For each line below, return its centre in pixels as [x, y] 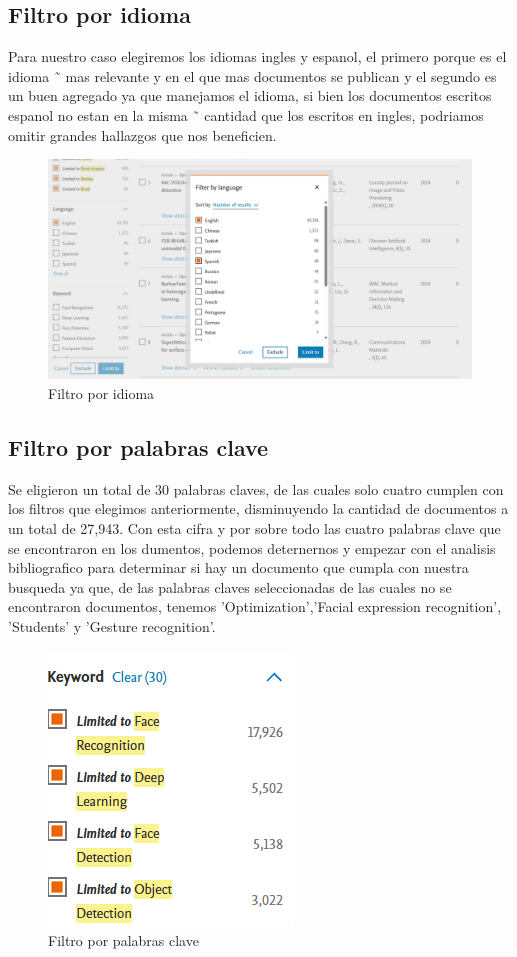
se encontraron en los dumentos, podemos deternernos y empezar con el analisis [252, 547]
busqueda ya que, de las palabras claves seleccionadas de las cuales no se [230, 586]
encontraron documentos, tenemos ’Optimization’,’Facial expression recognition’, [255, 606]
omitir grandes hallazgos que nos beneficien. [142, 134]
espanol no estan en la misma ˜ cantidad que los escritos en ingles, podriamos [246, 114]
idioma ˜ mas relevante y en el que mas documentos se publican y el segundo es [252, 75]
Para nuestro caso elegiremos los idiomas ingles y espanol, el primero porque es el [257, 56]
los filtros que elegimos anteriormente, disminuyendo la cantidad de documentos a [258, 508]
